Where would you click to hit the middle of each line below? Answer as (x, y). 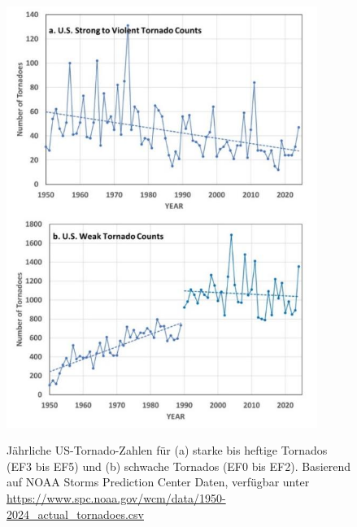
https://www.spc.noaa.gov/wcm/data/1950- (116, 497)
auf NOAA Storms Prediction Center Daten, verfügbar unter (158, 482)
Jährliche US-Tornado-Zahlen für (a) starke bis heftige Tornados (167, 450)
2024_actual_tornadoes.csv (75, 514)
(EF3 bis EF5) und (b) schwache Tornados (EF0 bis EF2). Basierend (179, 466)
